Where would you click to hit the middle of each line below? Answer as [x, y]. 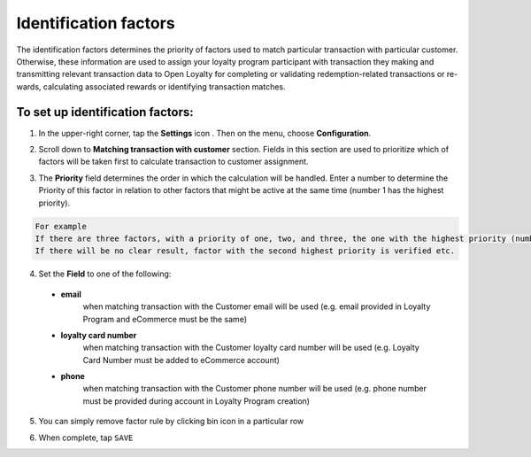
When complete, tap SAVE [86, 438]
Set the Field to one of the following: [105, 274]
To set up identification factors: [105, 112]
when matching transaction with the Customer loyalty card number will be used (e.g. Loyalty [251, 348]
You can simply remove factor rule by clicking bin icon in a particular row [171, 422]
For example [61, 226]
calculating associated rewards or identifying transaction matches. [165, 86]
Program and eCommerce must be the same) [165, 319]
